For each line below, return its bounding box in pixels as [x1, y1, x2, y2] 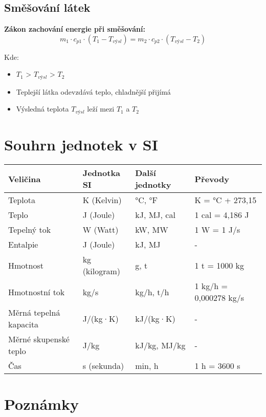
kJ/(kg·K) [135, 312, 175, 324]
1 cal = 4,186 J [194, 209, 249, 221]
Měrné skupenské [8, 333, 70, 345]
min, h [135, 360, 159, 372]
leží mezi [87, 103, 115, 114]
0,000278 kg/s [194, 292, 245, 304]
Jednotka [82, 167, 121, 179]
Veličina [8, 172, 41, 185]
